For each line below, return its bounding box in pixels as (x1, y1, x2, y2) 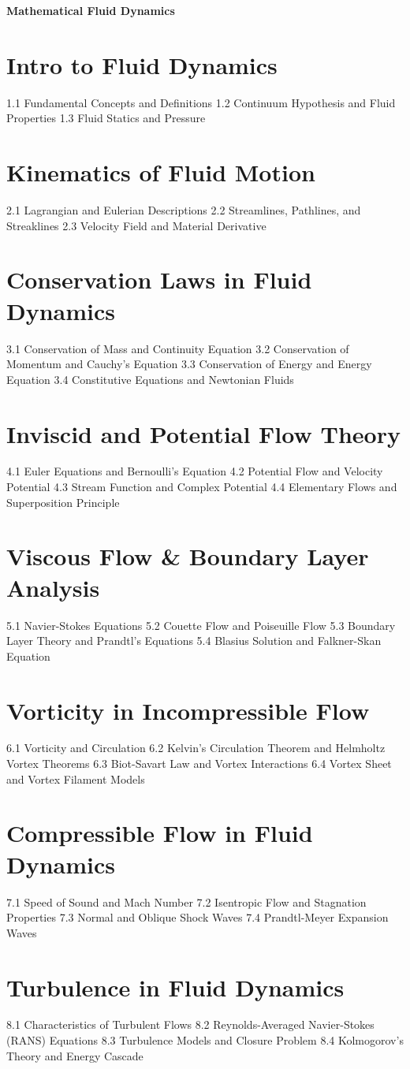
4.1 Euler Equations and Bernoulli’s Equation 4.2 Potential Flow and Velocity (6, 463, 383, 479)
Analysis (6, 571, 100, 603)
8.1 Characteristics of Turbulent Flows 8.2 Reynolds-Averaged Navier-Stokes (6, 1016, 375, 1033)
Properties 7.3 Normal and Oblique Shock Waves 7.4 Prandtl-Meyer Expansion (6, 909, 389, 926)
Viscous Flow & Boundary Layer (6, 540, 369, 572)
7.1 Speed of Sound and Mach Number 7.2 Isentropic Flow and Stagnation (6, 893, 367, 910)
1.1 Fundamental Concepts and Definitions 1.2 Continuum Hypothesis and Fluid (6, 94, 396, 110)
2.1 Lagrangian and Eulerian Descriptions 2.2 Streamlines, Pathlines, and (6, 202, 361, 218)
